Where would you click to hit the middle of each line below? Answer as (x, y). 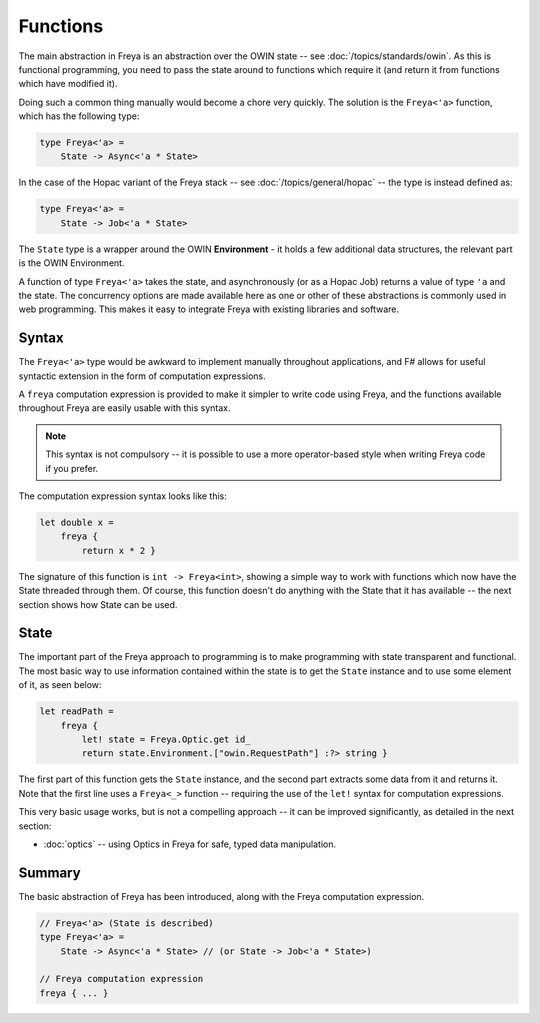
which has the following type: (79, 116)
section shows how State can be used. (98, 604)
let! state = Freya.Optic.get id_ (166, 739)
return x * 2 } (119, 550)
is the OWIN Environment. (71, 263)
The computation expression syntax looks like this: (122, 496)
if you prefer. (72, 468)
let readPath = (76, 711)
